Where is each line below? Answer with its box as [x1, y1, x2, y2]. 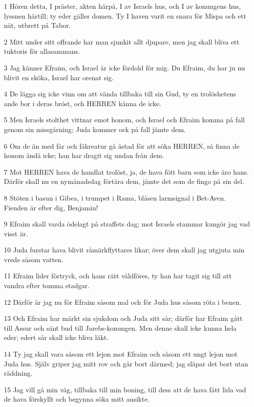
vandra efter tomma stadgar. [4, 280, 90, 291]
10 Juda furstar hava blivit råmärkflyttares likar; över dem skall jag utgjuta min [4, 245, 245, 255]
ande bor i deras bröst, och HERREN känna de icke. [4, 98, 161, 108]
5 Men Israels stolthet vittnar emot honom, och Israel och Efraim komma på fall [4, 114, 245, 125]
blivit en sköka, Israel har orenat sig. [4, 72, 114, 82]
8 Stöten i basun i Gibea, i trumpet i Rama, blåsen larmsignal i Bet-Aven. [4, 192, 226, 203]
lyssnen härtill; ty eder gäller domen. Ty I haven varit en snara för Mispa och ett [4, 10, 246, 21]
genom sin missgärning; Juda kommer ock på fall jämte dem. [4, 124, 186, 134]
